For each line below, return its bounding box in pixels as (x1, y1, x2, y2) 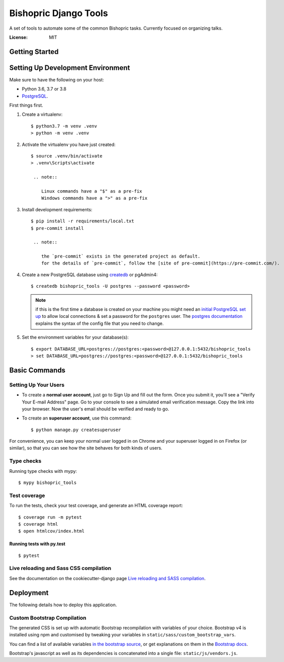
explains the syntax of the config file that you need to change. (35, 320, 164, 326)
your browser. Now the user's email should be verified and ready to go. (22, 405, 169, 412)
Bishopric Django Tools (9, 8, 108, 19)
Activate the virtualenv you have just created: (22, 141, 116, 147)
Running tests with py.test (9, 541, 65, 547)
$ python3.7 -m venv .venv (31, 123, 98, 129)
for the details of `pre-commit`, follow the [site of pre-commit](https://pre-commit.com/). (41, 261, 280, 266)
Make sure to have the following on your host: (9, 76, 104, 82)
